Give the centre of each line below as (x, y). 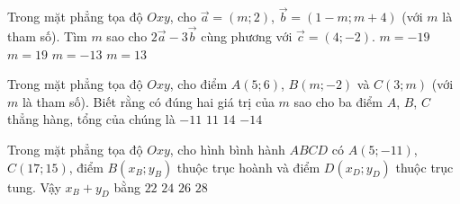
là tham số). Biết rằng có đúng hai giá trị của (148, 101)
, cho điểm (198, 84)
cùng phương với (247, 36)
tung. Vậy (34, 186)
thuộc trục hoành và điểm (248, 167)
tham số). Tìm (47, 36)
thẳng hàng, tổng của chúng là (91, 119)
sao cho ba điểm (338, 101)
